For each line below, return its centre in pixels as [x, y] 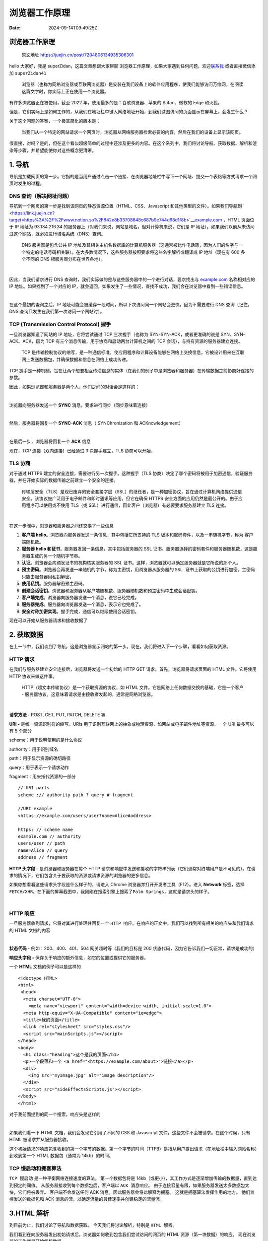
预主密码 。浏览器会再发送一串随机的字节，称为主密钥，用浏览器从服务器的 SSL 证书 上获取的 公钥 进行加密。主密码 [138, 570]
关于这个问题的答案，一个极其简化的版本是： [55, 121]
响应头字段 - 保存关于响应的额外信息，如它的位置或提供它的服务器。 [79, 958]
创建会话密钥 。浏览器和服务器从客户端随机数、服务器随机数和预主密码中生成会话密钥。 [111, 590]
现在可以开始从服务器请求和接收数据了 [48, 620]
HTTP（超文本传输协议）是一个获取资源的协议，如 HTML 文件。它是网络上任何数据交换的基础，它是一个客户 [133, 687]
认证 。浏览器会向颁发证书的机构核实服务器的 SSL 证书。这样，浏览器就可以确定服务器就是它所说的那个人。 [131, 563]
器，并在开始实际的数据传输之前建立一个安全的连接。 [64, 480]
